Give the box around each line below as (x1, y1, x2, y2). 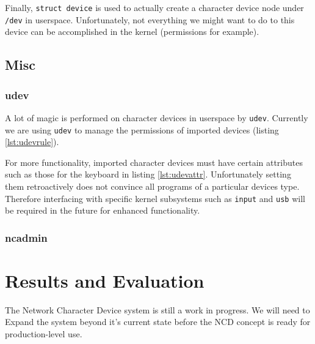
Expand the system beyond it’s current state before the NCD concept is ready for (5, 315, 311, 328)
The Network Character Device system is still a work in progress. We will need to (5, 303, 310, 316)
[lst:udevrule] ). (5, 135, 59, 148)
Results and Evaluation (5, 267, 205, 293)
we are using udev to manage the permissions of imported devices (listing (5, 123, 279, 136)
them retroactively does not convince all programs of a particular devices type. (5, 180, 300, 192)
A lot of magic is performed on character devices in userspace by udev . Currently (5, 111, 308, 124)
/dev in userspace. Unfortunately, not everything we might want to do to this (5, 13, 295, 26)
